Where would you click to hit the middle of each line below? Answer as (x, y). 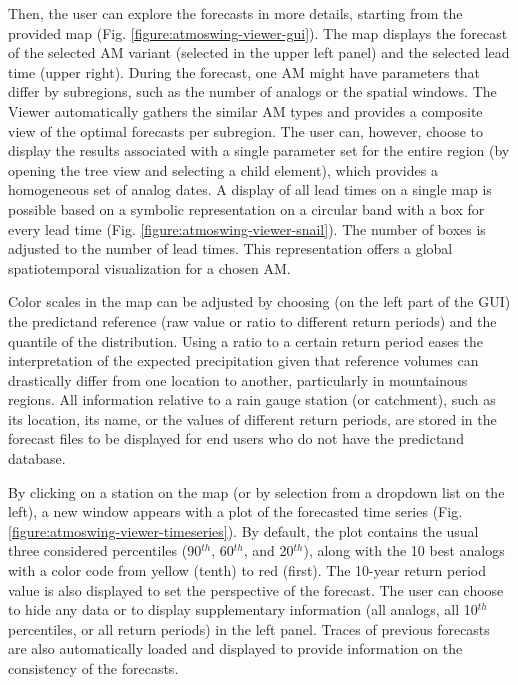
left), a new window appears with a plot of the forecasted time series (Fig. (235, 511)
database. (37, 458)
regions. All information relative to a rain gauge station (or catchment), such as (252, 399)
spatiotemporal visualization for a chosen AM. (149, 267)
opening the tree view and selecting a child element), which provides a (223, 169)
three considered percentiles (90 (105, 550)
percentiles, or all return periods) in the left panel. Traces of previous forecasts (249, 628)
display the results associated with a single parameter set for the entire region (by (259, 150)
